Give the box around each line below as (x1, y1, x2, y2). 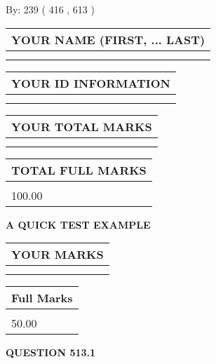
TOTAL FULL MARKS (11, 161, 147, 178)
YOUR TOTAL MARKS (11, 118, 152, 135)
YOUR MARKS (11, 246, 104, 263)
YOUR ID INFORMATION (11, 74, 170, 91)
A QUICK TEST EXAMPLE (6, 217, 151, 231)
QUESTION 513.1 (6, 345, 96, 360)
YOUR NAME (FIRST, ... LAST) (11, 31, 205, 48)
